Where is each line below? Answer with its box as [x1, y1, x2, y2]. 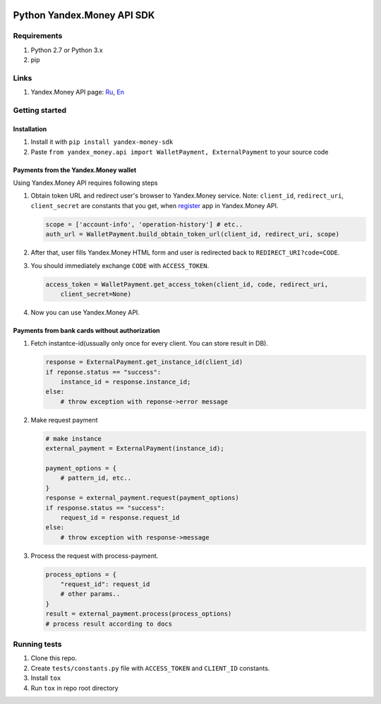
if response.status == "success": [45, 504, 165, 511]
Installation [13, 124, 47, 133]
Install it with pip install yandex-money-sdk [30, 138, 174, 146]
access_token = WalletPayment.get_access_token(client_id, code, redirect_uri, [45, 280, 329, 289]
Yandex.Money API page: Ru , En [30, 88, 125, 97]
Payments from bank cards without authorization [13, 326, 160, 334]
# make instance [45, 435, 102, 442]
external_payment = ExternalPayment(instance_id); [45, 444, 225, 453]
